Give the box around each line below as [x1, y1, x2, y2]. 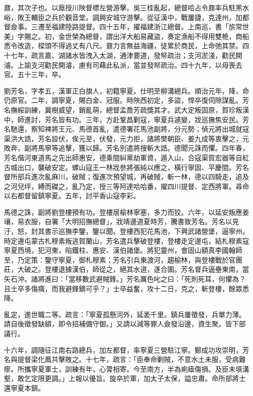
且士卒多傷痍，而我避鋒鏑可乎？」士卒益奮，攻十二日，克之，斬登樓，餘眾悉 [4, 283, 249, 293]
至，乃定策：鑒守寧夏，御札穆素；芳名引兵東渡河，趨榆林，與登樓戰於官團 [4, 254, 242, 264]
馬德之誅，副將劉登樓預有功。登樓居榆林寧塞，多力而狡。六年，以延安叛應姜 [4, 207, 249, 217]
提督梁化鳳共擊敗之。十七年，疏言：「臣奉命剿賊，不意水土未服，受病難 [17, 354, 246, 364]
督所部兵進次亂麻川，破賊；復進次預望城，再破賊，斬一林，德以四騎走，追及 [4, 171, 249, 182]
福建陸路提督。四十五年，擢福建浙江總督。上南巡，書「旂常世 [51, 21, 249, 32]
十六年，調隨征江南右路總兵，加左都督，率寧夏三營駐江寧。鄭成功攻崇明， [4, 344, 242, 355]
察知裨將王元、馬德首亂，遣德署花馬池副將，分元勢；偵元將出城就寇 [31, 124, 249, 134]
